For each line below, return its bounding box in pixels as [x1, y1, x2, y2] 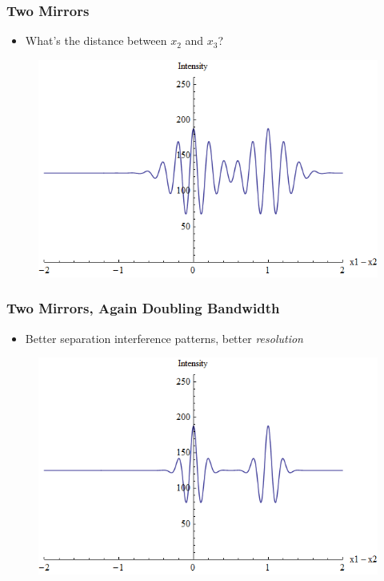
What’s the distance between [25, 32, 167, 49]
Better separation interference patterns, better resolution [25, 329, 303, 346]
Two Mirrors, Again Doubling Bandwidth [6, 298, 280, 318]
